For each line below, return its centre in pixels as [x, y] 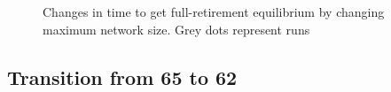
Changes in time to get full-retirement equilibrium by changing [214, 11]
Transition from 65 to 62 [122, 77]
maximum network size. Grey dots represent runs [176, 29]
